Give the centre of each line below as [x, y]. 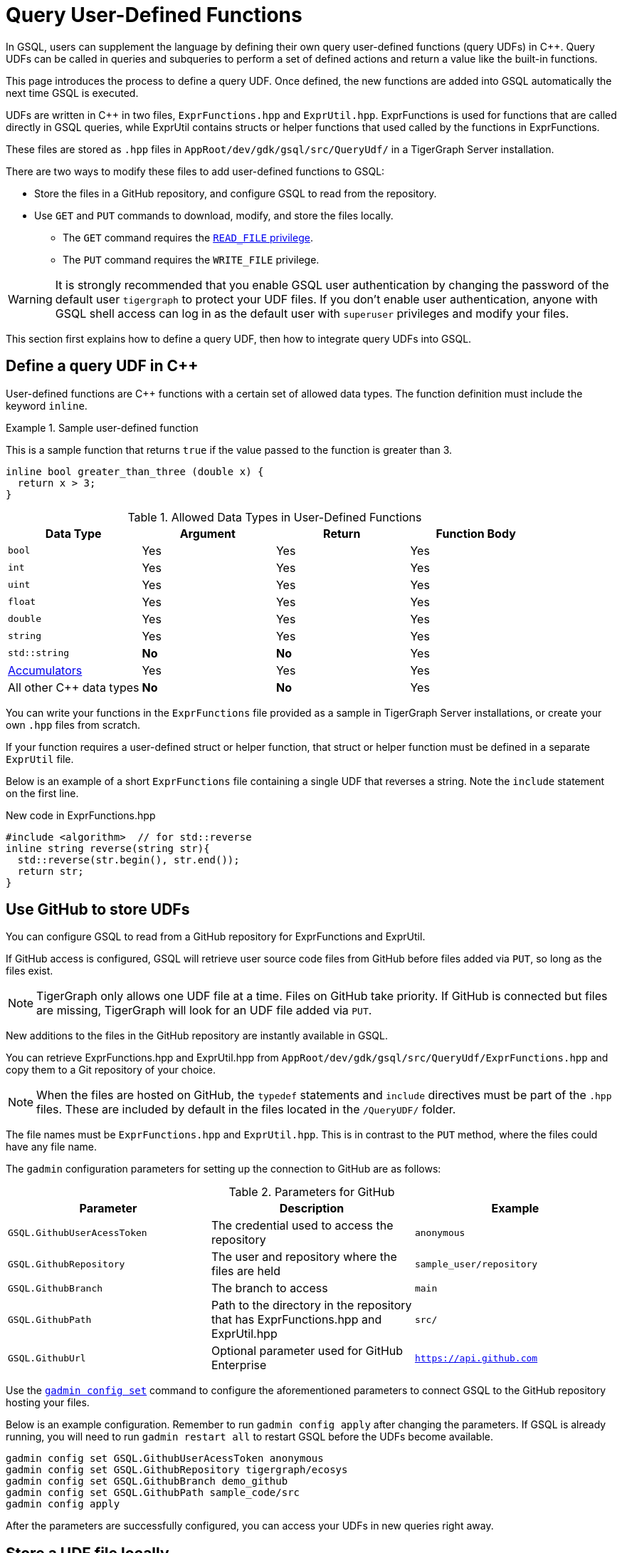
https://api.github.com [476, 1358]
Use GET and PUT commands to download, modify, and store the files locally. [214, 215]
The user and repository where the [304, 1257]
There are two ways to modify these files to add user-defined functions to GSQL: [195, 171]
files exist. [30, 971]
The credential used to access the [302, 1226]
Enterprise [239, 1365]
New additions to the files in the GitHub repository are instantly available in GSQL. [197, 1036]
